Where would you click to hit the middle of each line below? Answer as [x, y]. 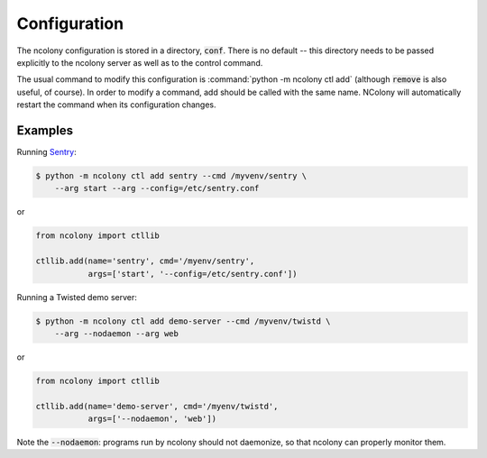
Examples [45, 130]
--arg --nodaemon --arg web [117, 333]
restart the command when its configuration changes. [116, 105]
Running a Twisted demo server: [77, 297]
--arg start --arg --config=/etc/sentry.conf [157, 188]
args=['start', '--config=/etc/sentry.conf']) [193, 274]
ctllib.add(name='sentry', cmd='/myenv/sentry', [145, 261]
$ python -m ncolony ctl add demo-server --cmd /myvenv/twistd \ [183, 321]
